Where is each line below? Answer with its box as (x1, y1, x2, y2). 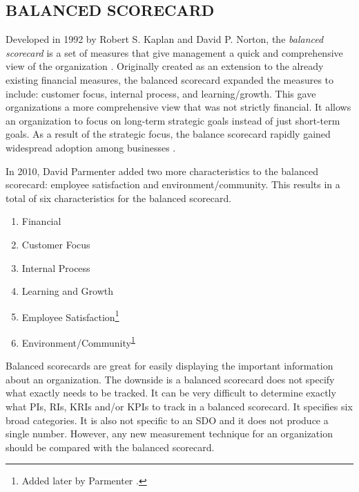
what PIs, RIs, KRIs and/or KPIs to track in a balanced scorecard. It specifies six (6, 399, 353, 413)
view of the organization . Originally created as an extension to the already (6, 59, 324, 73)
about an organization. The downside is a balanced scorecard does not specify (6, 372, 335, 386)
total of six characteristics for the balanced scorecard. (6, 190, 232, 205)
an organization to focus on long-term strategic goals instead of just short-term (6, 113, 340, 127)
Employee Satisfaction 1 (21, 307, 119, 324)
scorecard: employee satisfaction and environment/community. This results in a (6, 177, 340, 192)
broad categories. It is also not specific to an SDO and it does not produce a (6, 412, 329, 427)
